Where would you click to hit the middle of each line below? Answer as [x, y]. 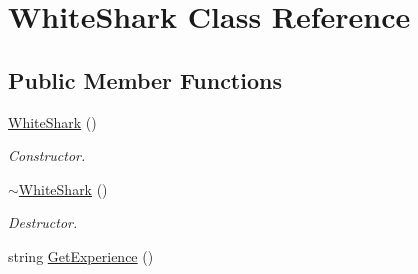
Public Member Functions [145, 79]
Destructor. [43, 222]
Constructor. [47, 155]
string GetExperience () [81, 255]
